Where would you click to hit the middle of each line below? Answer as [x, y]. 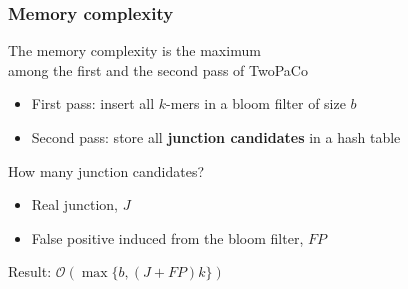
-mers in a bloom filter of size [256, 103]
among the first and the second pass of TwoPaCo [158, 69]
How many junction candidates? [106, 170]
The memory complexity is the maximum [134, 50]
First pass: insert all [93, 103]
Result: [30, 271]
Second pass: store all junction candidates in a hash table [216, 137]
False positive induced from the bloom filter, [167, 237]
